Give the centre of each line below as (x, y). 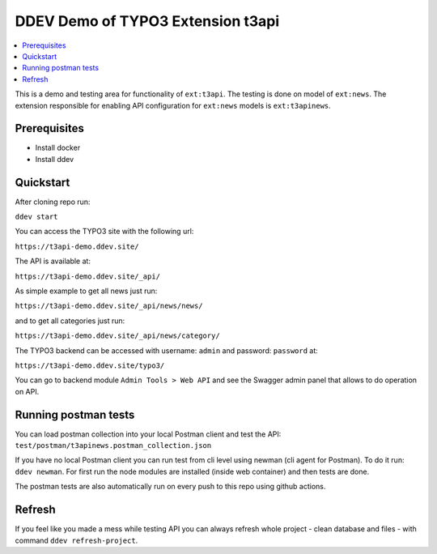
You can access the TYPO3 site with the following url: (104, 232)
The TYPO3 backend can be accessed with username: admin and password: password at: (167, 350)
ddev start (36, 217)
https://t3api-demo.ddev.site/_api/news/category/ (117, 336)
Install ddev (55, 159)
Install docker (58, 148)
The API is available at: (53, 261)
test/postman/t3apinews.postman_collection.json (113, 446)
